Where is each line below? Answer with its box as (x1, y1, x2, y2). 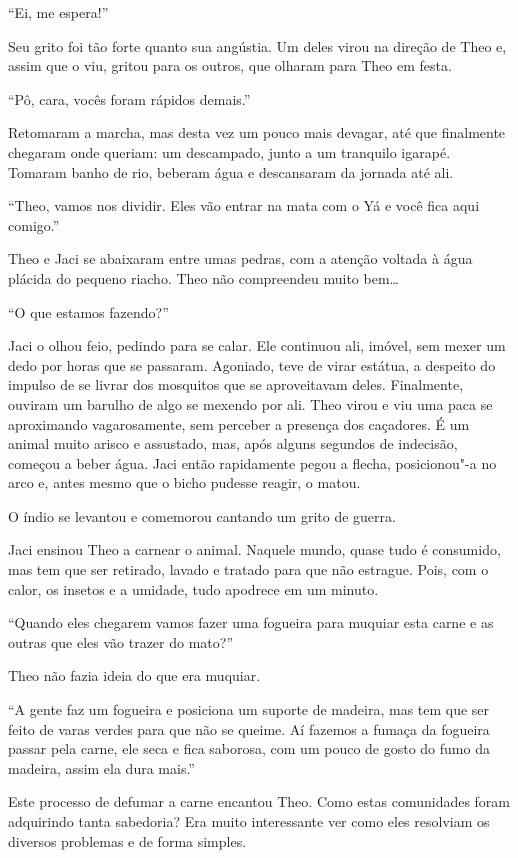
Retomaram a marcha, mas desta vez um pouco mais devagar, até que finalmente (8, 122, 506, 143)
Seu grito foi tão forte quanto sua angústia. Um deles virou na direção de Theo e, (8, 35, 507, 56)
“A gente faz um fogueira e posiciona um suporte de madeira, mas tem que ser (8, 699, 490, 720)
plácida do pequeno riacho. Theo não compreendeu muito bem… (8, 267, 399, 288)
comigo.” (8, 214, 60, 235)
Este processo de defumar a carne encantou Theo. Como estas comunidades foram (8, 791, 511, 812)
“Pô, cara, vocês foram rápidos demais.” (8, 88, 251, 109)
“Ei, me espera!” (8, 2, 109, 22)
